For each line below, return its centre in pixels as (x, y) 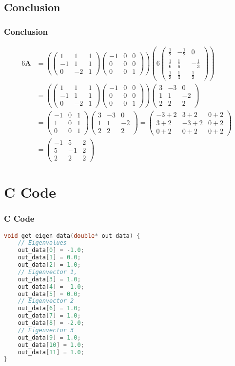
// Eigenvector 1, (48, 272)
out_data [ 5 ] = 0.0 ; (49, 294)
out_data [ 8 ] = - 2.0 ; (51, 323)
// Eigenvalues (42, 243)
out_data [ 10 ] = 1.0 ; (51, 345)
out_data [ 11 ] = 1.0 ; (51, 352)
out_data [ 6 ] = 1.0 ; (49, 309)
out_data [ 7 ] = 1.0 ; (49, 316)
